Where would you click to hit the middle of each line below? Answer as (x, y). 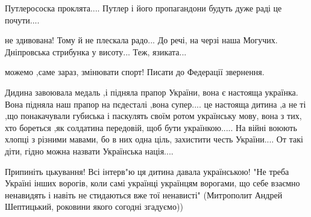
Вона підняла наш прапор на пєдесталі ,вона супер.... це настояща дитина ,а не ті (155, 104)
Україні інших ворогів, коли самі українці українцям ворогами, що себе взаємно (152, 183)
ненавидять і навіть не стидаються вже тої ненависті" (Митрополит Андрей (144, 194)
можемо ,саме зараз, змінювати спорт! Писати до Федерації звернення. (135, 72)
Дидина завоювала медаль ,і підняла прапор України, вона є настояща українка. (152, 92)
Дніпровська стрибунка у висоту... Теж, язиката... (96, 51)
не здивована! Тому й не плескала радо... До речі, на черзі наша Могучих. (141, 40)
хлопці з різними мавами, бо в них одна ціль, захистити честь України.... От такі (154, 139)
